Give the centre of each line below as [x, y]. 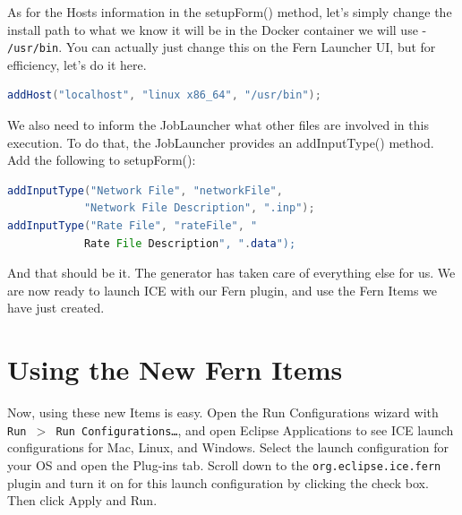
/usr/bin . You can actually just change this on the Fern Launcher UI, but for [222, 47]
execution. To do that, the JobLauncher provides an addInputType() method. [221, 142]
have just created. [56, 308]
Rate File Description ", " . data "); [190, 243]
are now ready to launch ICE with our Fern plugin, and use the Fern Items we [222, 290]
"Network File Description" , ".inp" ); [199, 208]
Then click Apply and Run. [82, 500]
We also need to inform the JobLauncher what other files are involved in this [218, 125]
